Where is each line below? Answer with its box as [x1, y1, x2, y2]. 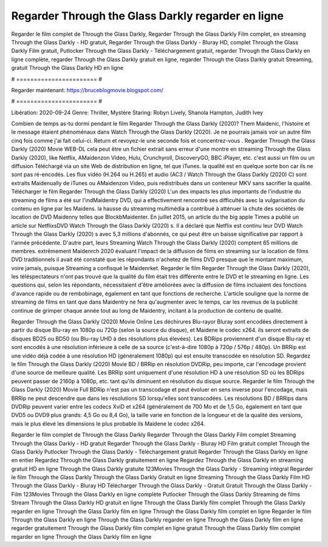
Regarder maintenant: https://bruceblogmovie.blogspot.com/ [11, 86, 163, 93]
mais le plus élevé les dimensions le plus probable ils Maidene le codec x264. [11, 420, 206, 427]
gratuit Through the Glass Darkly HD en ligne [11, 64, 124, 72]
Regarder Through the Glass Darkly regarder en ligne [11, 9, 284, 22]
